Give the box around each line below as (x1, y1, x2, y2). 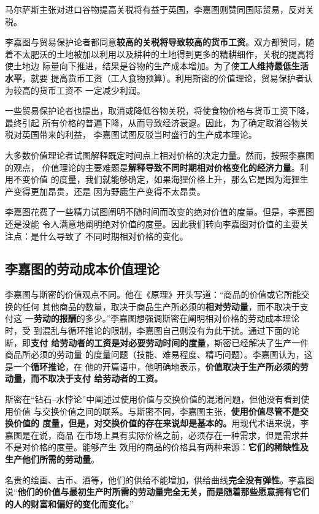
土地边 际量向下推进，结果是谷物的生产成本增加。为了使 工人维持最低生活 (13, 59, 309, 72)
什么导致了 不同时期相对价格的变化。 (39, 229, 188, 242)
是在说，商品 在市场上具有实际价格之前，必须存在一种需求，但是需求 (21, 428, 300, 441)
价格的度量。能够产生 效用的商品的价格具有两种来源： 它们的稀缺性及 (30, 440, 309, 453)
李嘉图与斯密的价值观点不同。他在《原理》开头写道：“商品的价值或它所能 (5, 288, 301, 301)
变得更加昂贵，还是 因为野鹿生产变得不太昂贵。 (13, 184, 206, 197)
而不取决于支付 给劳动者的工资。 (30, 372, 163, 385)
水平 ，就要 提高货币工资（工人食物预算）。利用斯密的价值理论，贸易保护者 (5, 71, 304, 84)
